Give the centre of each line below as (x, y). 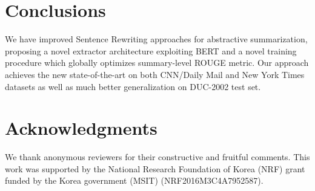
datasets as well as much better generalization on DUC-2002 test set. (133, 86)
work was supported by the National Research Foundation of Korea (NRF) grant (155, 168)
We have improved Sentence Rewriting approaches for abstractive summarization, (156, 39)
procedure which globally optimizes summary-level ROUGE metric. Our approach (157, 63)
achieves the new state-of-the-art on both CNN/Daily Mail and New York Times (155, 74)
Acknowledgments (81, 128)
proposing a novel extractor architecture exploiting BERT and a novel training (151, 50)
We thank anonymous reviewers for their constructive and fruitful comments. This (157, 157)
